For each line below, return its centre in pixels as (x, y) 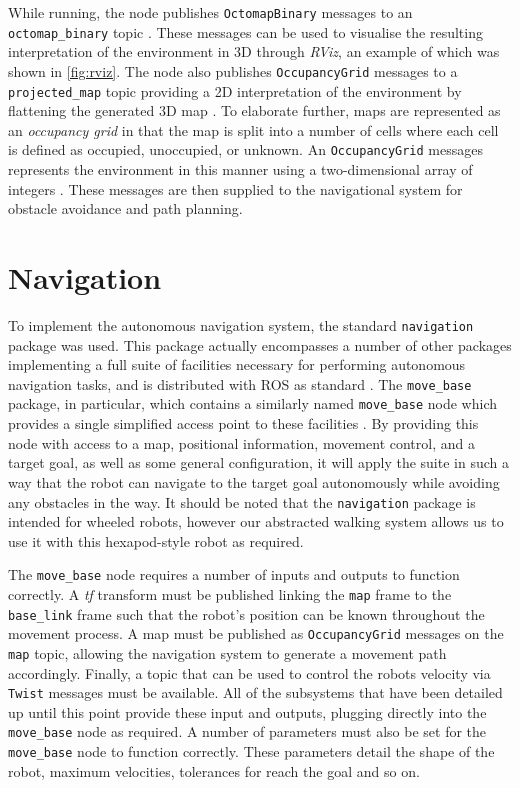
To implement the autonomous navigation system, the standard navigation (241, 324)
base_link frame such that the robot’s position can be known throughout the (246, 613)
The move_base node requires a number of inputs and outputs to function (234, 574)
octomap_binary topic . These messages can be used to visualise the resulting (245, 31)
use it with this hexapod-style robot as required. (156, 540)
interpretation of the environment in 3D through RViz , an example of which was (254, 51)
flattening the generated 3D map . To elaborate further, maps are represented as (254, 110)
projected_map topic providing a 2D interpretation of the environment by (235, 90)
